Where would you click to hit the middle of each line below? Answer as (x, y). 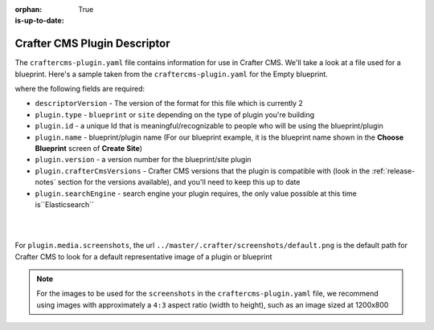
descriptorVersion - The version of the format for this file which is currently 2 (169, 104)
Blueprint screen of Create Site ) (89, 149)
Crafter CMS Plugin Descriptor (92, 44)
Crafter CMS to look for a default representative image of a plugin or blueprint (143, 256)
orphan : (29, 9)
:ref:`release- (393, 171)
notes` (45, 182)
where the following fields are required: (80, 89)
